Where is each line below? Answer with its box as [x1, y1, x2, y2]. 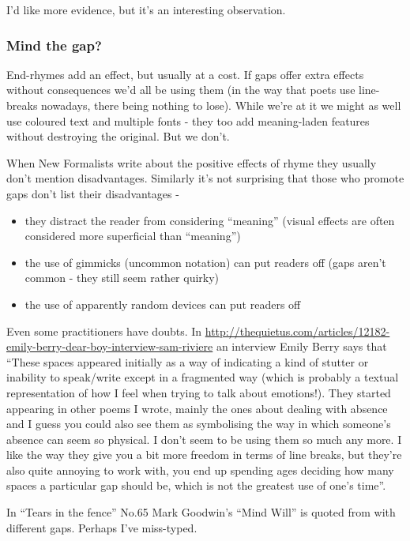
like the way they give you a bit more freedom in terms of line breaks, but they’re [6, 446, 402, 463]
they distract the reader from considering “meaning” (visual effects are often [24, 212, 395, 228]
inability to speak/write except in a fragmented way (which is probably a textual [6, 369, 399, 385]
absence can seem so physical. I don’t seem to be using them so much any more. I [6, 430, 402, 447]
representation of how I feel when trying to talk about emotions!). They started [6, 384, 391, 400]
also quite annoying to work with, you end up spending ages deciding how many [6, 461, 394, 478]
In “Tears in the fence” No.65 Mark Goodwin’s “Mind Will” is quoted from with [6, 504, 396, 520]
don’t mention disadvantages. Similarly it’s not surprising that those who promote [6, 170, 404, 186]
